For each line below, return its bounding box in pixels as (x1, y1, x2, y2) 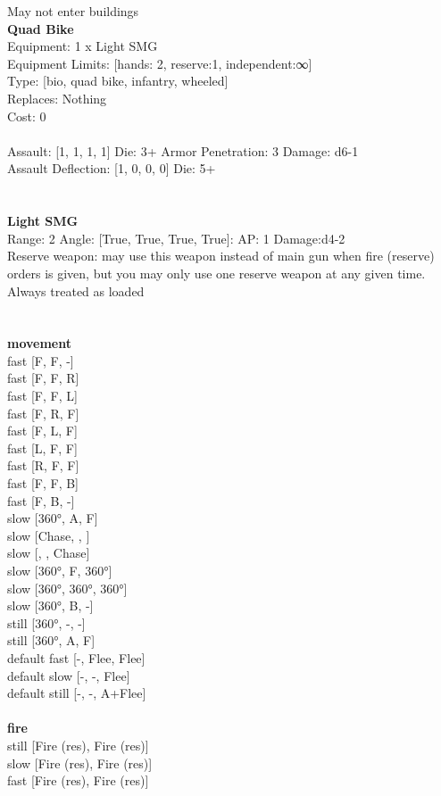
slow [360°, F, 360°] (7, 561, 112, 579)
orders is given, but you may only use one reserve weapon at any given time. (7, 263, 426, 282)
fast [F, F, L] (7, 386, 78, 405)
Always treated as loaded (7, 281, 145, 300)
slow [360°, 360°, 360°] (7, 578, 128, 597)
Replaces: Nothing (7, 88, 107, 107)
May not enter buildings (7, 2, 139, 20)
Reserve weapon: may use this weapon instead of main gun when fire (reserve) (7, 246, 435, 265)
